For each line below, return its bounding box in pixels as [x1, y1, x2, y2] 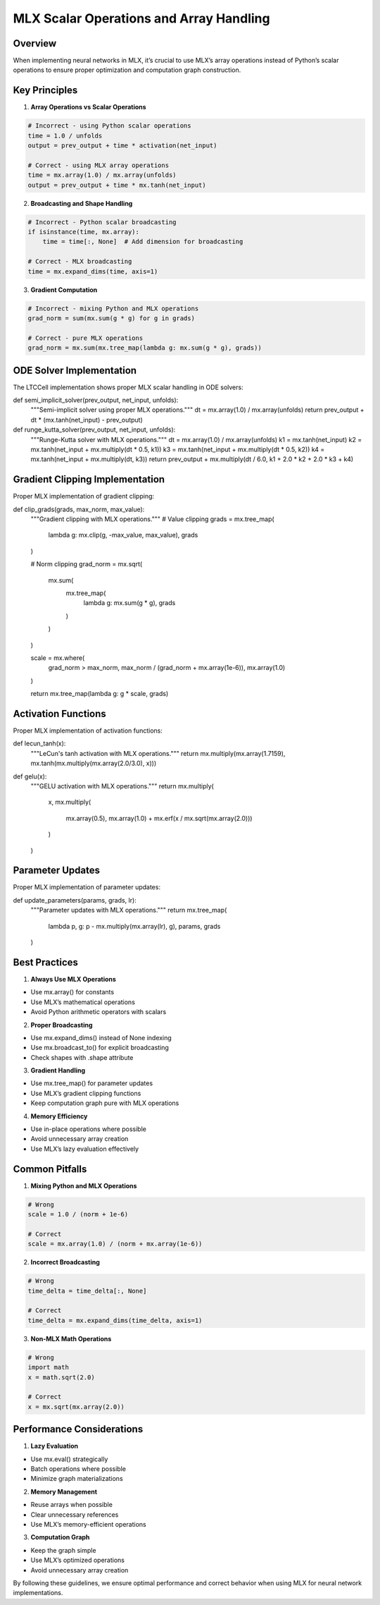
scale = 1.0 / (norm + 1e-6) [27, 1210, 129, 1219]
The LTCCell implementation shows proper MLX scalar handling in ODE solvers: [13, 383, 243, 391]
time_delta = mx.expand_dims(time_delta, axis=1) [27, 1316, 203, 1324]
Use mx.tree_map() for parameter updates [30, 1079, 153, 1087]
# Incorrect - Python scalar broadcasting [27, 218, 177, 226]
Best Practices [13, 956, 79, 968]
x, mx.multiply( [48, 798, 91, 807]
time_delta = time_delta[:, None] [27, 1287, 147, 1295]
